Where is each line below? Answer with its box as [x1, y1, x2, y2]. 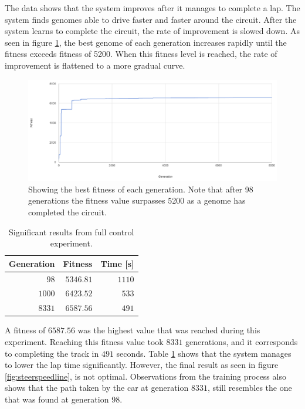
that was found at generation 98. [5, 393, 123, 405]
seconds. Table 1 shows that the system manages [116, 347, 292, 359]
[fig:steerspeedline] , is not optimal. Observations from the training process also [5, 370, 286, 382]
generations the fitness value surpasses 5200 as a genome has [28, 194, 246, 207]
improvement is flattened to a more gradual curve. [5, 59, 185, 71]
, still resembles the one [207, 381, 292, 394]
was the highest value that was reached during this [77, 324, 260, 336]
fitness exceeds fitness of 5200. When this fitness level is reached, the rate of [5, 48, 277, 60]
